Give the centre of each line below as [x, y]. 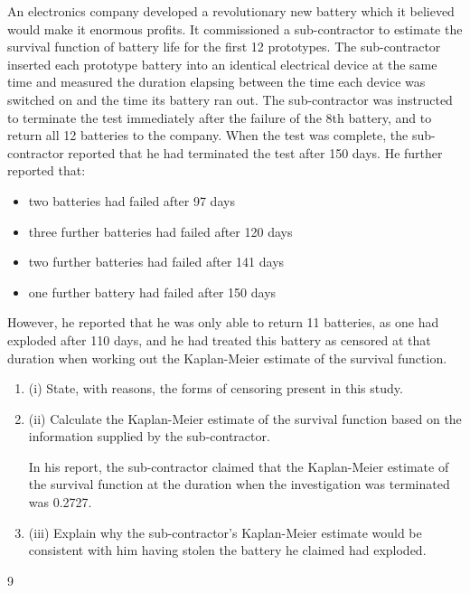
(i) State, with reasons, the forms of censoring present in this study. [216, 388]
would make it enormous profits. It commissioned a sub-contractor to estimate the [235, 28]
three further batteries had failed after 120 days [160, 231]
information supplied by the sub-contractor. [149, 436]
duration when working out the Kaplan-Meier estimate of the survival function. [227, 358]
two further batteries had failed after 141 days [156, 262]
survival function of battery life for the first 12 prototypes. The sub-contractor [224, 47]
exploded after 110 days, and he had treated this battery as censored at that [219, 339]
